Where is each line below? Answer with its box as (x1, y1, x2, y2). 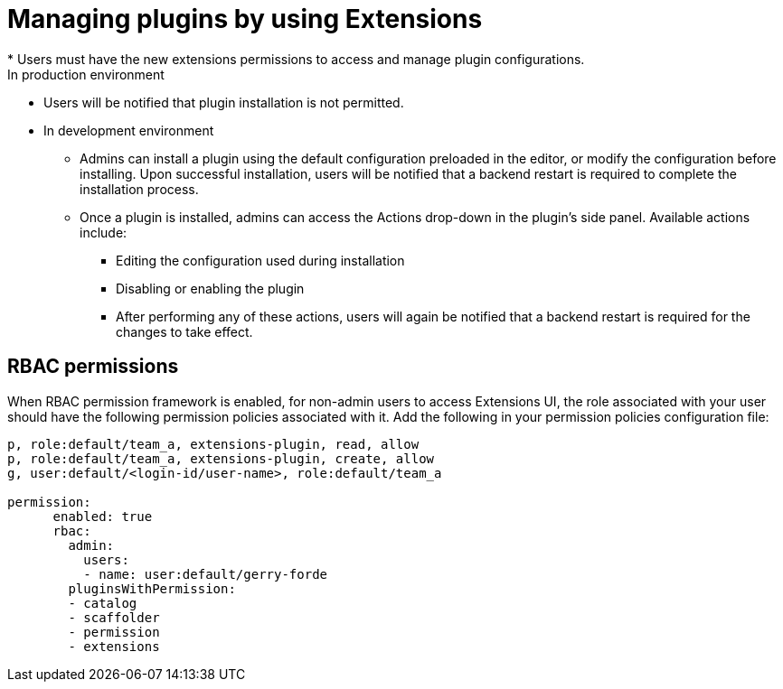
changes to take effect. (116, 323, 253, 340)
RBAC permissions (7, 355, 179, 378)
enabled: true (52, 508, 153, 524)
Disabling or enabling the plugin (116, 280, 305, 296)
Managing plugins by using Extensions (7, 4, 483, 34)
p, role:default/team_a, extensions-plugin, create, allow (7, 451, 435, 466)
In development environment (43, 122, 214, 138)
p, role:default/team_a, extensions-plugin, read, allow (7, 436, 420, 452)
